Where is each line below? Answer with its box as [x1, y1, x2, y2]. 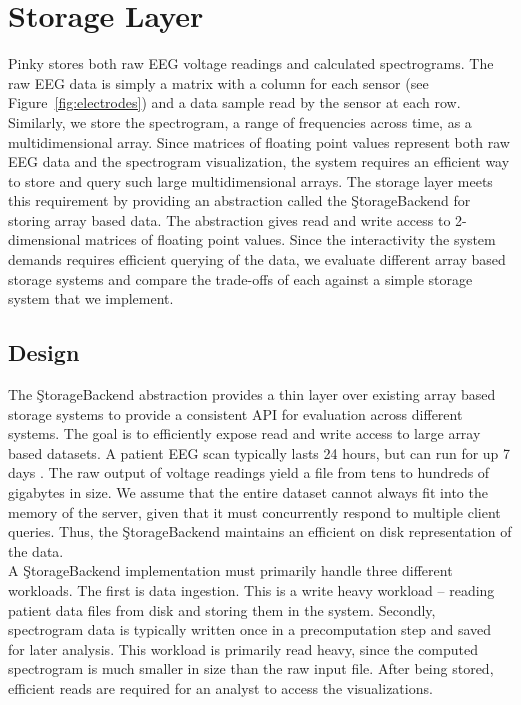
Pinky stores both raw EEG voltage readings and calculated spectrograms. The [8, 53, 494, 74]
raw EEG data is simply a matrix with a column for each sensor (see [8, 72, 429, 93]
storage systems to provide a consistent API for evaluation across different [8, 403, 463, 424]
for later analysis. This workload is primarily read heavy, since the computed [8, 638, 479, 659]
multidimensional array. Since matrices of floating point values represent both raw [8, 131, 510, 152]
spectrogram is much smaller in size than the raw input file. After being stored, [8, 658, 494, 679]
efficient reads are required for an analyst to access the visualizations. [8, 677, 433, 698]
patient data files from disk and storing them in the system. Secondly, [8, 599, 436, 620]
